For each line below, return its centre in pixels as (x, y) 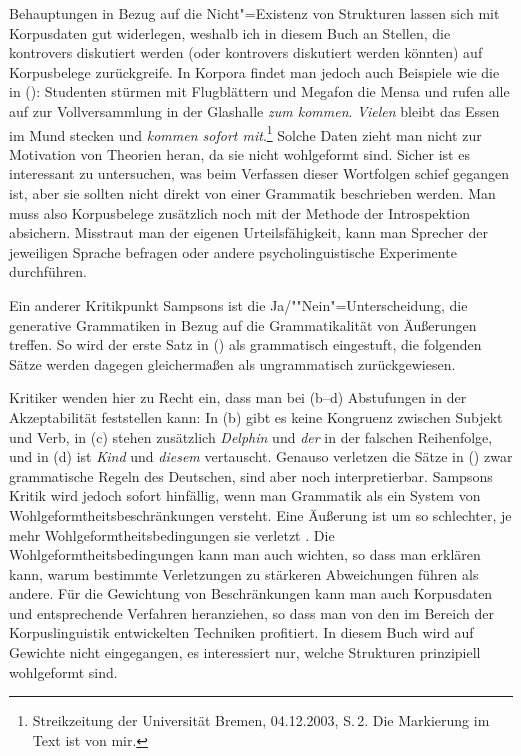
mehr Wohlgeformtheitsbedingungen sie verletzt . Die (172, 534)
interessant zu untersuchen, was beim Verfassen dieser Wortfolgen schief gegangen (259, 173)
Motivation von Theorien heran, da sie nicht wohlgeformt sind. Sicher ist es (239, 153)
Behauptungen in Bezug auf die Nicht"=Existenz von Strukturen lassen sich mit (254, 13)
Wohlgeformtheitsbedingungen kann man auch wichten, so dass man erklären (245, 554)
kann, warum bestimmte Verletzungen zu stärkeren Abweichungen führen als (244, 573)
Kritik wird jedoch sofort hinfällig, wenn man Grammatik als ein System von (245, 495)
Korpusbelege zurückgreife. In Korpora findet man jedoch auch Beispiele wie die (254, 71)
